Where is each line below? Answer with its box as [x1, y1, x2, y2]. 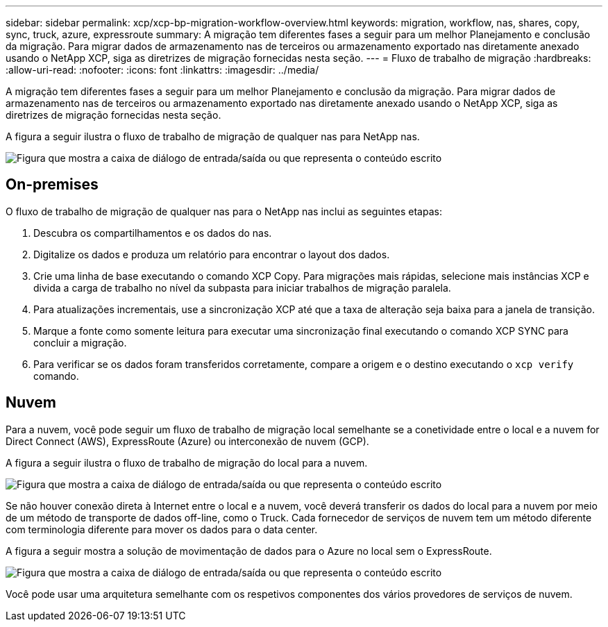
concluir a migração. [33, 336, 127, 349]
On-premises [6, 176, 99, 194]
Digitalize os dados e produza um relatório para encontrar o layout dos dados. [33, 248, 390, 260]
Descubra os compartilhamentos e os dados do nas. [33, 226, 272, 239]
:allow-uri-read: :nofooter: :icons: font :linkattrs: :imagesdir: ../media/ [6, 64, 319, 76]
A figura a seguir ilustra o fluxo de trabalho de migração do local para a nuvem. [6, 456, 368, 469]
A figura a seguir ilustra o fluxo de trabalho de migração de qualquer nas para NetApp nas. [6, 131, 420, 142]
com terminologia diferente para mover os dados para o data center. [6, 523, 318, 535]
